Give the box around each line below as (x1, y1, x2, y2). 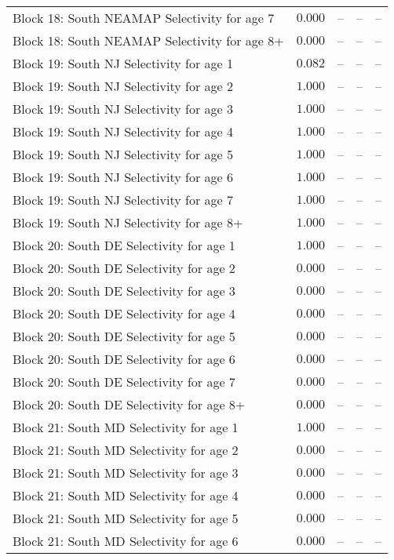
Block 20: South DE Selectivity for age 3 (13, 282, 235, 300)
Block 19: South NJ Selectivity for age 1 (13, 54, 233, 72)
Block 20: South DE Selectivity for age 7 (13, 373, 235, 391)
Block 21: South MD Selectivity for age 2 (13, 441, 239, 459)
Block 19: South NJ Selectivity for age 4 (13, 122, 233, 140)
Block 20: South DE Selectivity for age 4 (13, 304, 235, 322)
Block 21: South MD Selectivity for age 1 (13, 418, 239, 436)
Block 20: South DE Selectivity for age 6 (13, 350, 235, 368)
